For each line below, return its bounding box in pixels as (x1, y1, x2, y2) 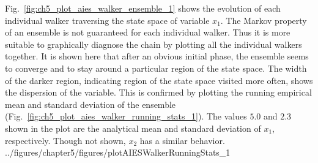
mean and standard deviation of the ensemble (5, 97, 176, 110)
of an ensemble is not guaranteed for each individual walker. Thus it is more (5, 26, 290, 39)
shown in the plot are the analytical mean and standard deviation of (5, 121, 261, 134)
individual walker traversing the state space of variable (5, 13, 210, 26)
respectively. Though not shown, (5, 134, 126, 146)
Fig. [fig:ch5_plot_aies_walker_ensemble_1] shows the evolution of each (5, 2, 281, 14)
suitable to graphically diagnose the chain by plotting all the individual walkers (5, 37, 302, 50)
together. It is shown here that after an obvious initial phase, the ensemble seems (5, 50, 309, 63)
